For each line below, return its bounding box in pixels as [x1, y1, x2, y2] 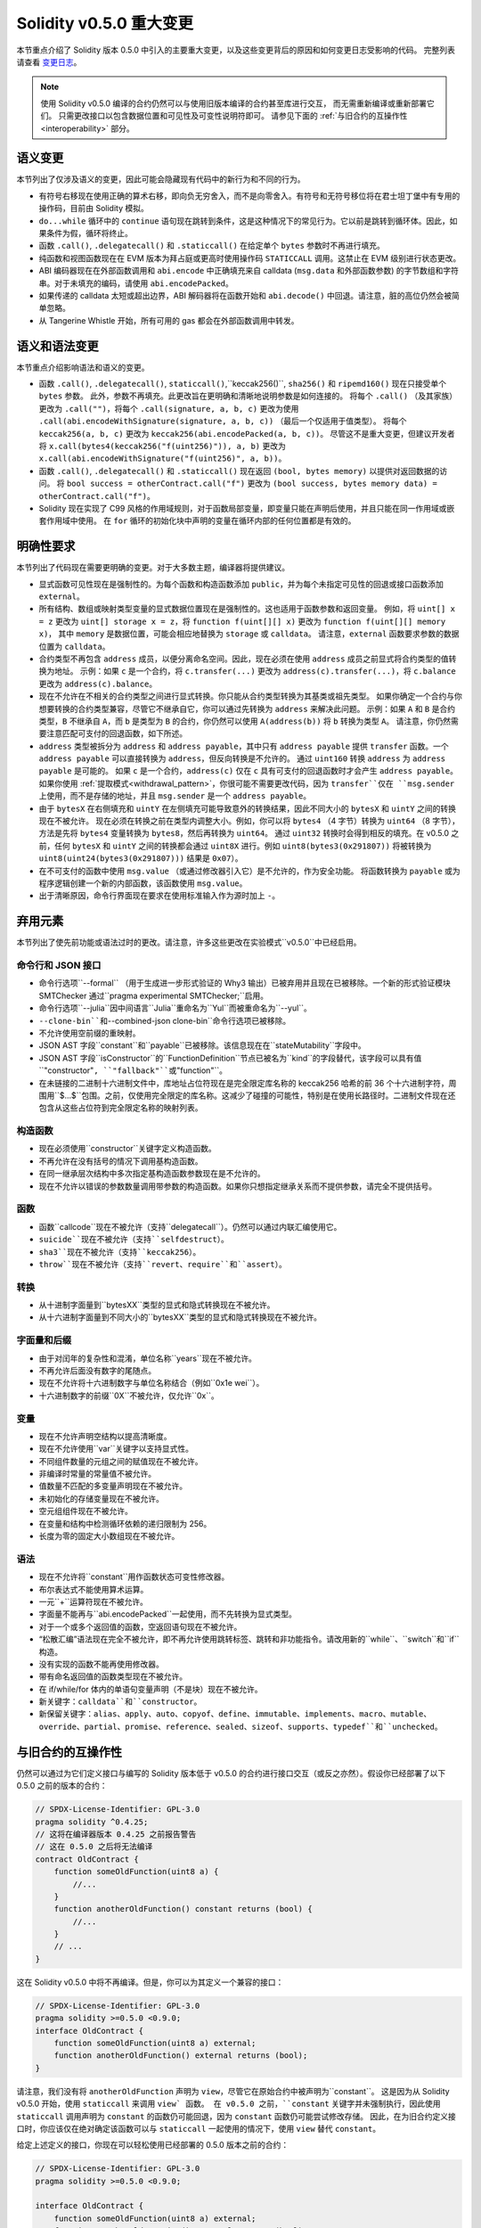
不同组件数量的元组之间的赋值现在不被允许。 [38, 1455, 203, 1466]
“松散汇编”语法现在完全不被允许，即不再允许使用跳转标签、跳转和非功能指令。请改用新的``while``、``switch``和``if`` [38, 1634, 460, 1644]
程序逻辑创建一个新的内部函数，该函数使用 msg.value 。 [38, 878, 248, 889]
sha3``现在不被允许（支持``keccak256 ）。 [38, 1246, 201, 1257]
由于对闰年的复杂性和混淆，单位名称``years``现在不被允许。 [38, 1353, 257, 1364]
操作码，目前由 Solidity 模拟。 [38, 203, 149, 214]
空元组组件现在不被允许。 [38, 1506, 133, 1517]
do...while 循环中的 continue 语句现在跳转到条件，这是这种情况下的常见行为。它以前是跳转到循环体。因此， [38, 215, 450, 226]
